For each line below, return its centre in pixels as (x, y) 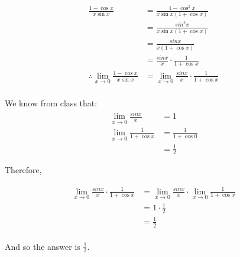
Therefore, (23, 170)
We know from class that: (51, 103)
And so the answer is (43, 246)
